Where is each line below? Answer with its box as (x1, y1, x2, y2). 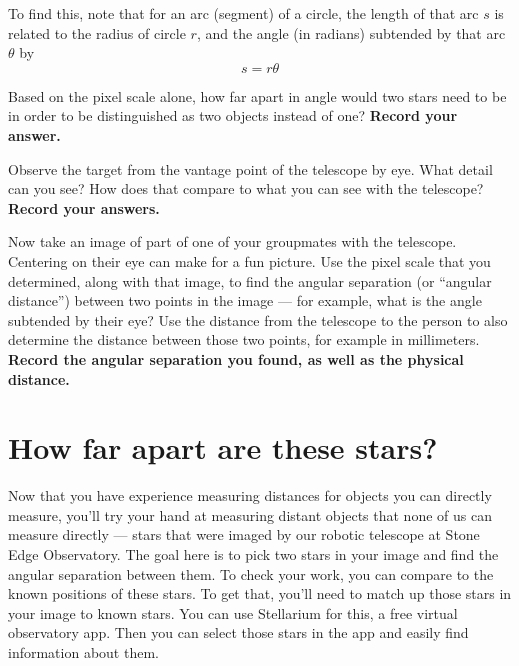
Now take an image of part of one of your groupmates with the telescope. (8, 231, 457, 252)
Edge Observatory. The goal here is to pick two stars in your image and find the (8, 544, 499, 564)
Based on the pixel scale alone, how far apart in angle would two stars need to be (8, 85, 507, 106)
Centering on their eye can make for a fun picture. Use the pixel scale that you (8, 250, 491, 271)
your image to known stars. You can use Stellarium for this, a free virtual (8, 602, 458, 623)
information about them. (8, 641, 159, 662)
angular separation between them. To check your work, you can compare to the (8, 563, 494, 584)
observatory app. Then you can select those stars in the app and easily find (8, 622, 469, 643)
